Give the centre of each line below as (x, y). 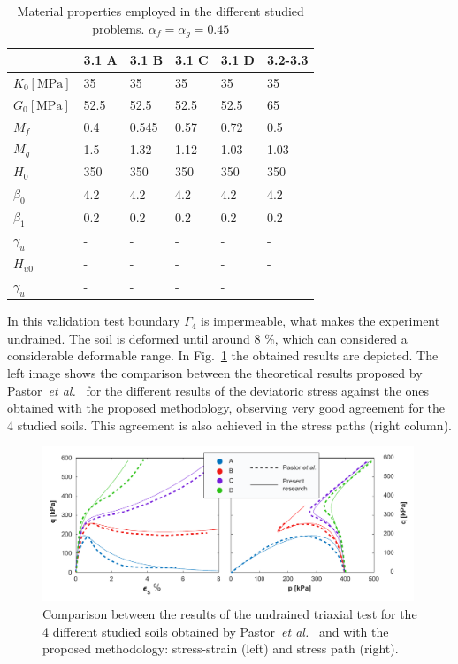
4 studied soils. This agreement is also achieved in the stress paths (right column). (229, 425)
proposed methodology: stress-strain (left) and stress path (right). (221, 649)
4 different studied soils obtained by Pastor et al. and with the (216, 631)
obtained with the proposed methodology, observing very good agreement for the (226, 408)
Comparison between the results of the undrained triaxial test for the (230, 614)
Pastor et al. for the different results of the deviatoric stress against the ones (218, 390)
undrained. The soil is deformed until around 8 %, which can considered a (207, 338)
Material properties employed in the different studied (160, 11)
